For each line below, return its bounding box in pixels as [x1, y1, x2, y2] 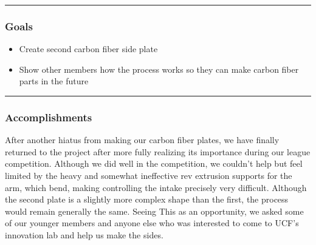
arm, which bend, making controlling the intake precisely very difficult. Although [5, 181, 307, 193]
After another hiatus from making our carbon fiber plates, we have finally [5, 133, 280, 146]
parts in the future [19, 75, 89, 87]
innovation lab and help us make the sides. [5, 228, 163, 241]
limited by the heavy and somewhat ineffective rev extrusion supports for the [5, 169, 292, 181]
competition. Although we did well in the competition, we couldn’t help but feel [5, 157, 303, 170]
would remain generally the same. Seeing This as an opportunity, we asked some [5, 204, 304, 217]
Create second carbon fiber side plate [19, 42, 158, 55]
